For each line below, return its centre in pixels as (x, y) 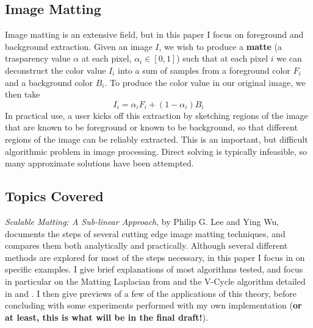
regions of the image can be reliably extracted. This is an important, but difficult (156, 139)
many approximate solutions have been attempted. (99, 163)
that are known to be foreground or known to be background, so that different (151, 127)
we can (289, 58)
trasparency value (38, 58)
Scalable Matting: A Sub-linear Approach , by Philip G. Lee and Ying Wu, (142, 221)
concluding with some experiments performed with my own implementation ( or (153, 305)
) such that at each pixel (222, 58)
